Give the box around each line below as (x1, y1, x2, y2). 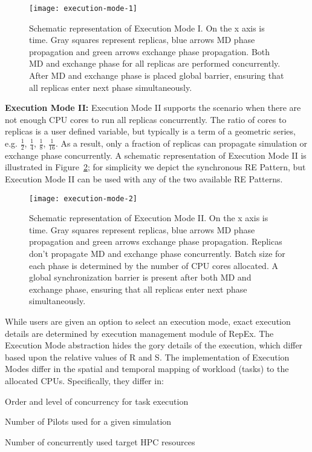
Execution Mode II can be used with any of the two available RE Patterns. (5, 173, 283, 185)
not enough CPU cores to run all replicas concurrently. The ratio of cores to (5, 113, 287, 125)
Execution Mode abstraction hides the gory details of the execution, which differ (5, 339, 303, 351)
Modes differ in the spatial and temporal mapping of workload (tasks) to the (5, 362, 289, 375)
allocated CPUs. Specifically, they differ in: (5, 374, 164, 387)
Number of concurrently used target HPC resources (5, 435, 195, 448)
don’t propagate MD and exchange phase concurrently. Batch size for (29, 247, 285, 260)
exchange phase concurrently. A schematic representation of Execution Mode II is (5, 148, 307, 161)
